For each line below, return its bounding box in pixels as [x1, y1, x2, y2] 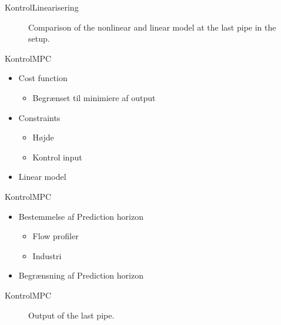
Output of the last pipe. [28, 309, 115, 321]
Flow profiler [32, 230, 79, 242]
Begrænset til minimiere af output [32, 91, 156, 103]
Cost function [18, 72, 68, 84]
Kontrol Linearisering [5, 1, 79, 13]
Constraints [18, 111, 61, 123]
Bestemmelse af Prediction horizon [18, 210, 143, 222]
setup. [28, 32, 50, 45]
